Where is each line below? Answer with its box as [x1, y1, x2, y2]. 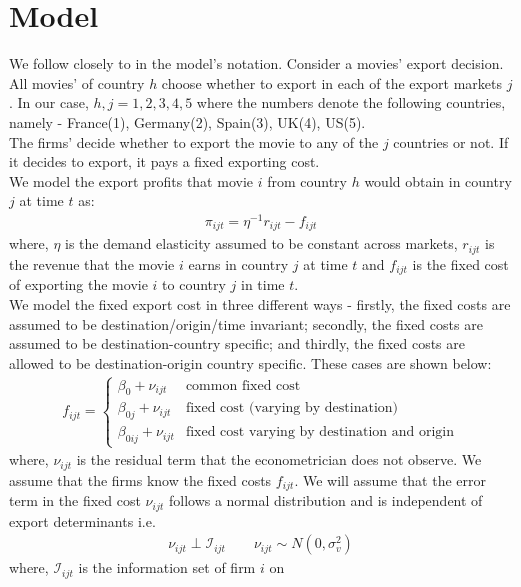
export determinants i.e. [9, 510, 156, 531]
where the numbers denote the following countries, [196, 92, 506, 113]
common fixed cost [185, 378, 301, 393]
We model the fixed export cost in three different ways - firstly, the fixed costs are [9, 293, 511, 314]
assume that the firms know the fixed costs [9, 469, 272, 490]
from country [267, 170, 347, 191]
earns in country [188, 253, 289, 274]
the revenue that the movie [9, 253, 175, 274]
